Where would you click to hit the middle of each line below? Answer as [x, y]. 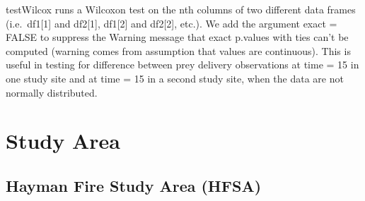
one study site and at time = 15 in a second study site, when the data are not [175, 78]
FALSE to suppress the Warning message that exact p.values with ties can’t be [177, 37]
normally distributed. [52, 92]
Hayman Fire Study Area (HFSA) [134, 185]
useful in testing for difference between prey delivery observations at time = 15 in [182, 65]
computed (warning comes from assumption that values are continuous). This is [178, 50]
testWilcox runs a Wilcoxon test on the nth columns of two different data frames [181, 9]
